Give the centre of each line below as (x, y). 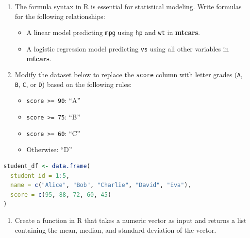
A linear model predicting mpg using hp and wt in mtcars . (113, 32)
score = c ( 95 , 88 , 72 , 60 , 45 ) (61, 195)
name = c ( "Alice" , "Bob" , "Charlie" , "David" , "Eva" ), (101, 185)
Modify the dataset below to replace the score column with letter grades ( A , (129, 75)
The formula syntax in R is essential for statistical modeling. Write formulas (128, 6)
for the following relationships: (60, 16)
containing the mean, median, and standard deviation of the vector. (116, 229)
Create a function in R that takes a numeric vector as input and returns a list (131, 220)
